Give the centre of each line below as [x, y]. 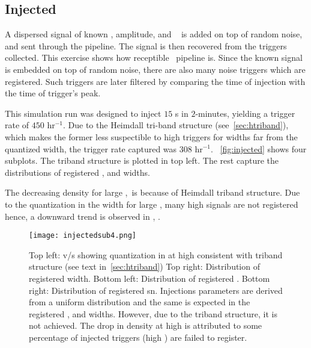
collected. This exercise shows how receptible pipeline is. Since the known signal [154, 57]
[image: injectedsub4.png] [83, 236]
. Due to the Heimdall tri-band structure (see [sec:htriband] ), [176, 125]
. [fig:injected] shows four [259, 148]
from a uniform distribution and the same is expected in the [140, 302]
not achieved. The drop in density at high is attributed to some [146, 325]
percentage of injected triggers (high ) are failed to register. [138, 337]
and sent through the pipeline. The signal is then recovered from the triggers [146, 45]
